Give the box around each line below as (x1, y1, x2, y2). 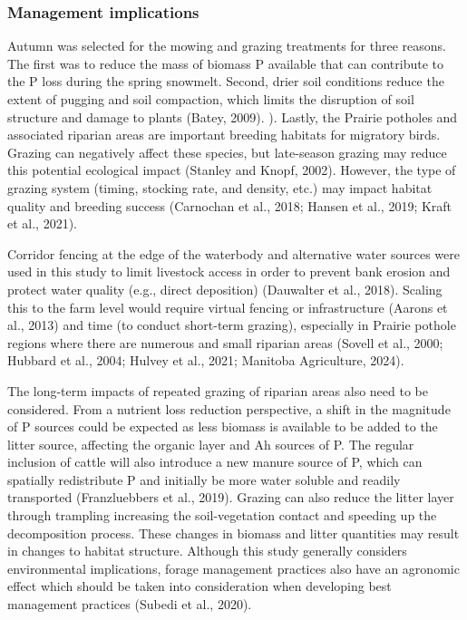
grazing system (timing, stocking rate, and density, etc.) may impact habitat (7, 178, 433, 197)
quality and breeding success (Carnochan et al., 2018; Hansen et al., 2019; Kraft (7, 196, 452, 215)
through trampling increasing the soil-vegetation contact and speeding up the (7, 506, 437, 525)
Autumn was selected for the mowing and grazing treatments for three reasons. (7, 36, 446, 55)
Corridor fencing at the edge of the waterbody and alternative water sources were (7, 244, 460, 263)
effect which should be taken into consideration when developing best (7, 576, 392, 596)
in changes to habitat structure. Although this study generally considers (7, 541, 407, 560)
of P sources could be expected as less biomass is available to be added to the (7, 417, 438, 436)
